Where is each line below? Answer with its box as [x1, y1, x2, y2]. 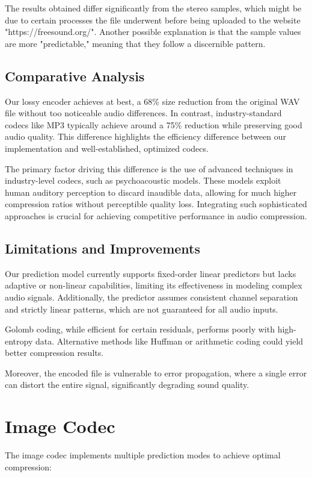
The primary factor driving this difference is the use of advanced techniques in [5, 162, 293, 175]
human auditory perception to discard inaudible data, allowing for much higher [5, 185, 297, 198]
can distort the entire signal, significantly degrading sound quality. [5, 378, 249, 391]
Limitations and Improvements [5, 238, 200, 257]
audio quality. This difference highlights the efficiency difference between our [5, 130, 287, 143]
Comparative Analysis [5, 66, 145, 85]
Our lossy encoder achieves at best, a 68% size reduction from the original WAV [5, 95, 300, 107]
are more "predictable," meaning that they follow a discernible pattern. [5, 37, 266, 49]
